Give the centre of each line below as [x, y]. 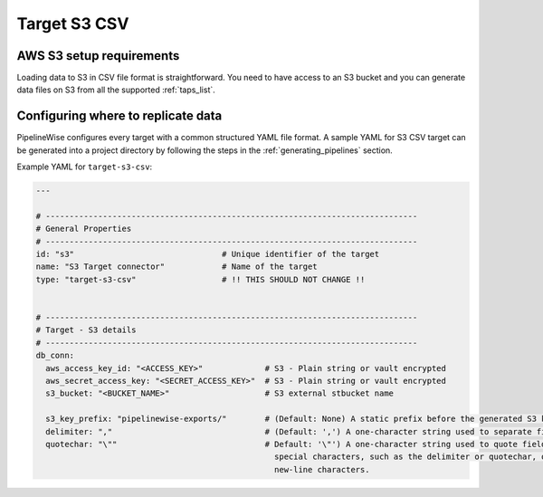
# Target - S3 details [86, 330]
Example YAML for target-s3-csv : [85, 167]
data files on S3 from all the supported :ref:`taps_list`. [116, 90]
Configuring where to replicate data [119, 116]
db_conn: [55, 356]
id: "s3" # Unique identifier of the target [208, 254]
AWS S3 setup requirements [98, 56]
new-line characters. [322, 469]
